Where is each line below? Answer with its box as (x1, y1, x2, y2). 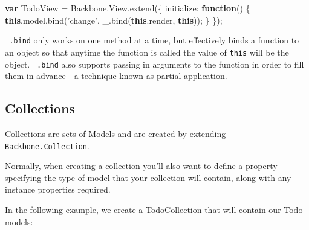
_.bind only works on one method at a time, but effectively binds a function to (5, 34, 299, 46)
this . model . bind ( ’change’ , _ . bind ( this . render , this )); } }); (5, 13, 223, 26)
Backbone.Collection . (5, 139, 89, 152)
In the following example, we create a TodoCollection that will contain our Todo (5, 203, 303, 216)
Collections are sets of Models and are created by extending (5, 127, 226, 139)
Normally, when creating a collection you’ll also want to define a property (5, 159, 278, 172)
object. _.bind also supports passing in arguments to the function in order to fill (5, 57, 304, 70)
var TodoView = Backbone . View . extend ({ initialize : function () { (5, 2, 250, 14)
